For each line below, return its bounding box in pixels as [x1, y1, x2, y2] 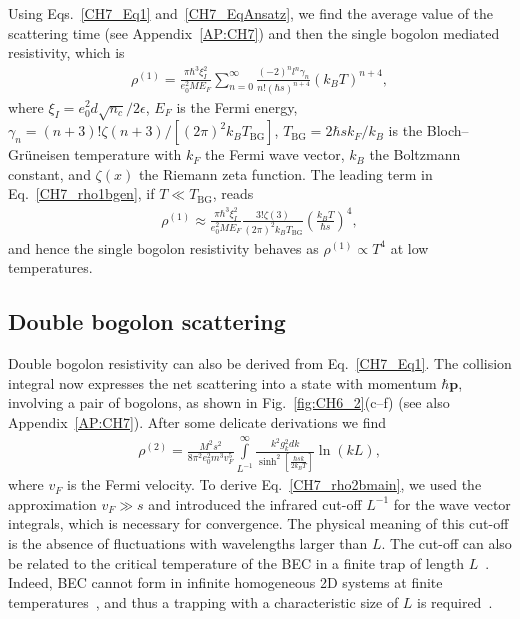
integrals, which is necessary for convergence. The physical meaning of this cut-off [8, 513, 509, 534]
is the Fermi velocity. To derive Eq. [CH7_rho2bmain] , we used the [67, 474, 482, 495]
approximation [8, 493, 97, 514]
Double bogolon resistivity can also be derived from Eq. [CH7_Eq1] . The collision [8, 353, 512, 374]
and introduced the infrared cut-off [148, 493, 362, 514]
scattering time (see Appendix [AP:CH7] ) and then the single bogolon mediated [8, 22, 500, 43]
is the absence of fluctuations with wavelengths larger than [8, 533, 368, 554]
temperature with [74, 144, 182, 165]
